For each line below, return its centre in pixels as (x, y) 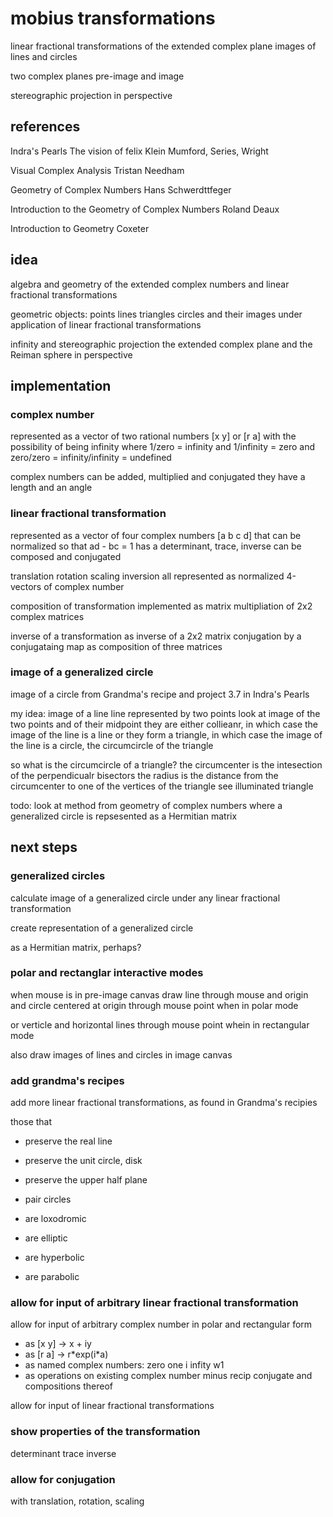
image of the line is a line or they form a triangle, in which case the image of (166, 734)
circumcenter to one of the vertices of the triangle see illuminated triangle (162, 786)
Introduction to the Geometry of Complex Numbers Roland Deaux (145, 209)
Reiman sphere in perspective (71, 354)
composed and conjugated (66, 556)
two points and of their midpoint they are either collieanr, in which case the (164, 724)
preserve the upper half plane (86, 1180)
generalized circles (58, 876)
